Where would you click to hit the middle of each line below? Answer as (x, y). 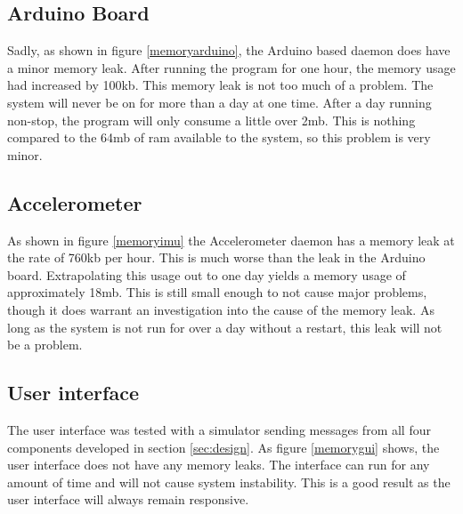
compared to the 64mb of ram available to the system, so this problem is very (219, 137)
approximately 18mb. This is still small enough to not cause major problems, (217, 292)
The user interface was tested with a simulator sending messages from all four (219, 429)
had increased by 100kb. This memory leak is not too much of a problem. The (220, 85)
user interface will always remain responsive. (128, 499)
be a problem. (45, 345)
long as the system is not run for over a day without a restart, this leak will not (225, 327)
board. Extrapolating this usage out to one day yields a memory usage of (207, 274)
